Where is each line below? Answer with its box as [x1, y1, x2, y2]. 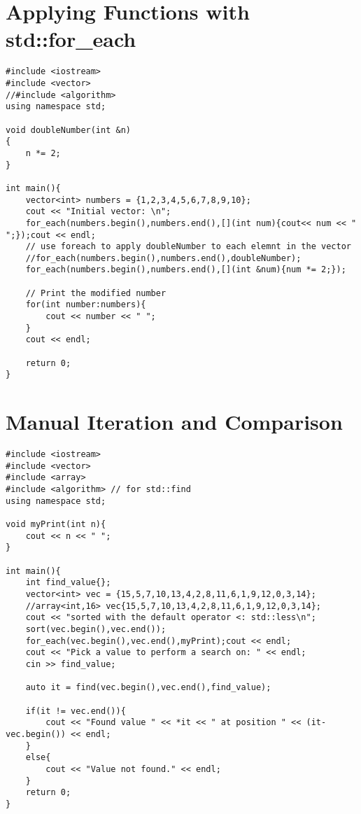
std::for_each [6, 24, 136, 53]
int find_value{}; [25, 577, 111, 588]
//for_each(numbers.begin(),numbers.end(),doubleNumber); [25, 253, 302, 263]
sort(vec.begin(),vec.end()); [25, 624, 167, 634]
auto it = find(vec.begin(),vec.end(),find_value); [25, 682, 271, 693]
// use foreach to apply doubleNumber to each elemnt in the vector [25, 241, 351, 252]
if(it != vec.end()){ [25, 706, 126, 716]
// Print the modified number [25, 288, 167, 298]
